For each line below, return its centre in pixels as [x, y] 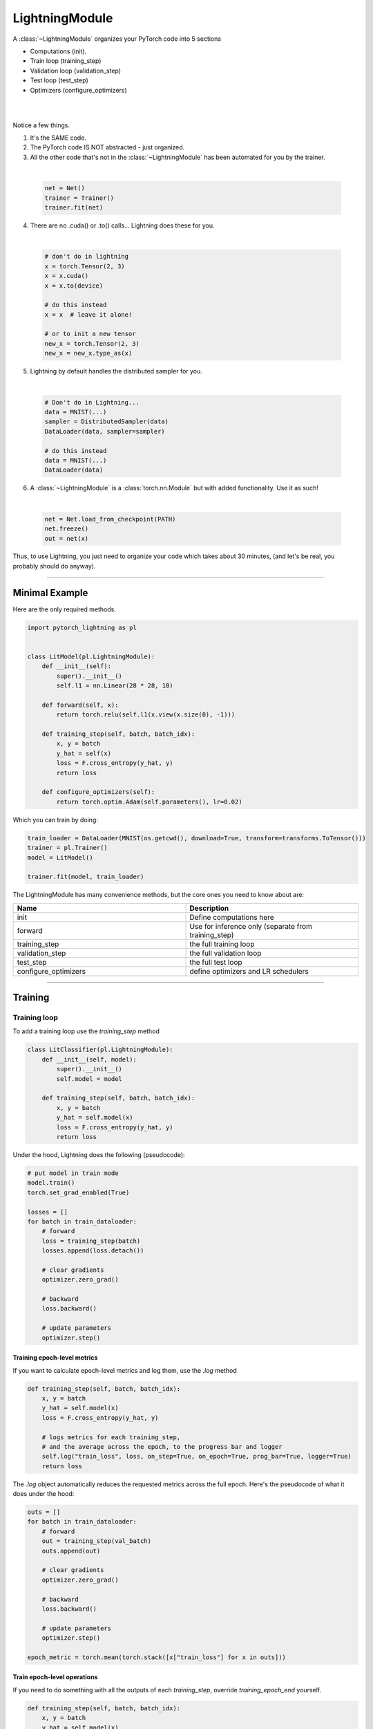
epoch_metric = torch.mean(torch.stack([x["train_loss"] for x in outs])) [157, 1657]
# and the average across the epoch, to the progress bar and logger [162, 1446]
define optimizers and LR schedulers [249, 971]
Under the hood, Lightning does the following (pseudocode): [99, 1154]
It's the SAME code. [58, 138]
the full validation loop [226, 953]
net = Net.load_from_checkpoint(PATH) [110, 519]
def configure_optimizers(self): [98, 792]
